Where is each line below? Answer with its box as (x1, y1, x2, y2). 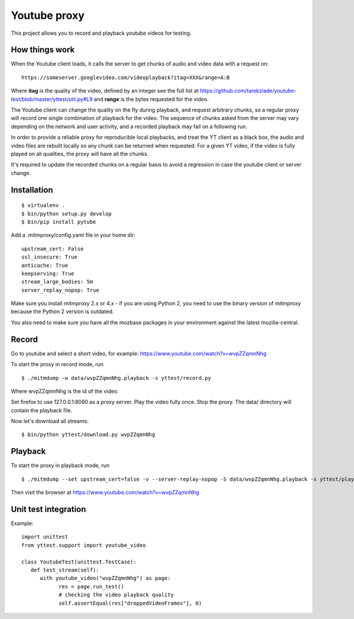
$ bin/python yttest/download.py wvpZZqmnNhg (21, 431, 156, 438)
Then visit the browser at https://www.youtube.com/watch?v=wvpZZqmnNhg (11, 489, 199, 496)
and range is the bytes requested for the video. (94, 95, 209, 103)
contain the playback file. (11, 406, 73, 413)
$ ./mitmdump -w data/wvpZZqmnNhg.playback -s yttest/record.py (21, 374, 212, 381)
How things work (11, 45, 75, 55)
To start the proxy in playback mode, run (11, 462, 110, 469)
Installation (11, 185, 53, 195)
